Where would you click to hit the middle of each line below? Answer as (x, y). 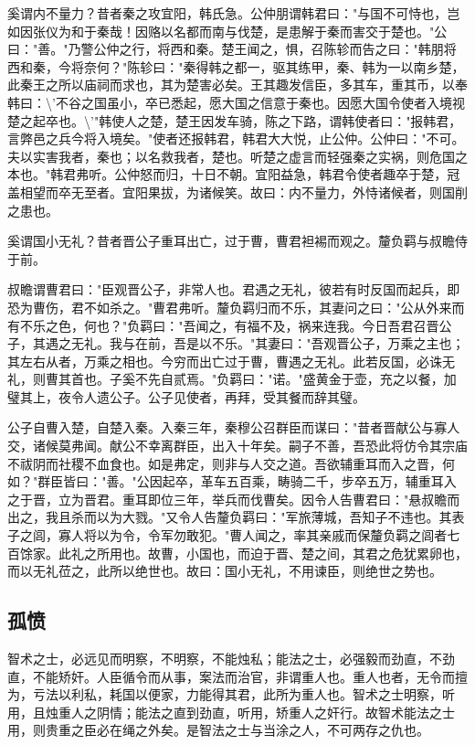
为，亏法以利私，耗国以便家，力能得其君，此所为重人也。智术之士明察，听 (231, 694)
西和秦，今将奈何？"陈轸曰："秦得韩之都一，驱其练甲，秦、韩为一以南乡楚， (236, 66)
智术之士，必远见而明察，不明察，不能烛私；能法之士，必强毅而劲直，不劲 (231, 659)
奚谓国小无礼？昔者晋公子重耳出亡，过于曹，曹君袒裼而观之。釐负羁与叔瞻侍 (237, 241)
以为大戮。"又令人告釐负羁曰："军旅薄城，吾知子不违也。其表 (280, 517)
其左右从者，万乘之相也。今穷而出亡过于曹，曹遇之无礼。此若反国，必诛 (225, 361)
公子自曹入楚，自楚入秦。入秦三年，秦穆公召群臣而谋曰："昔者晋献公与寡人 (234, 427)
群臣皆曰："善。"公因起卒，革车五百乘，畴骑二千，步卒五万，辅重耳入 (247, 481)
